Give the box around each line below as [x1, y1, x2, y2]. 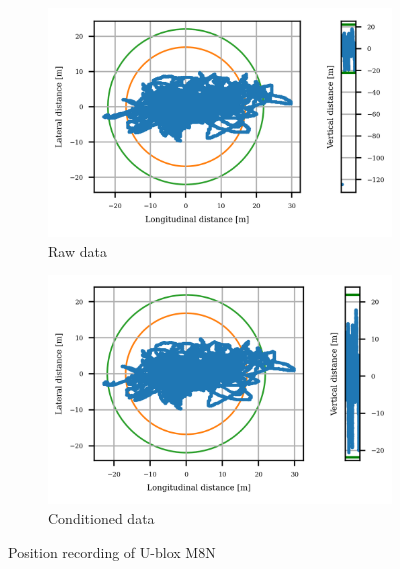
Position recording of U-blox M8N [8, 541, 216, 562]
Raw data [48, 240, 107, 261]
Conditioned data [48, 508, 155, 528]
